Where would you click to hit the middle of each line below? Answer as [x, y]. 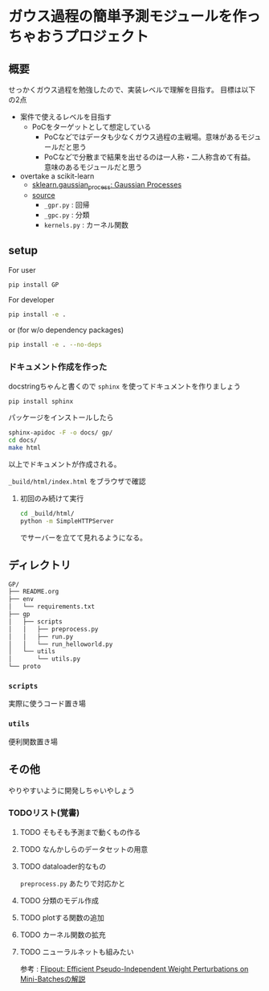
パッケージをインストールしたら [61, 417]
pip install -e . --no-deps [55, 345]
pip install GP [34, 285]
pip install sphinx [41, 401]
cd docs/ [23, 440]
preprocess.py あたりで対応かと [73, 883]
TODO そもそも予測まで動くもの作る [80, 832]
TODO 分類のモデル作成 [59, 900]
